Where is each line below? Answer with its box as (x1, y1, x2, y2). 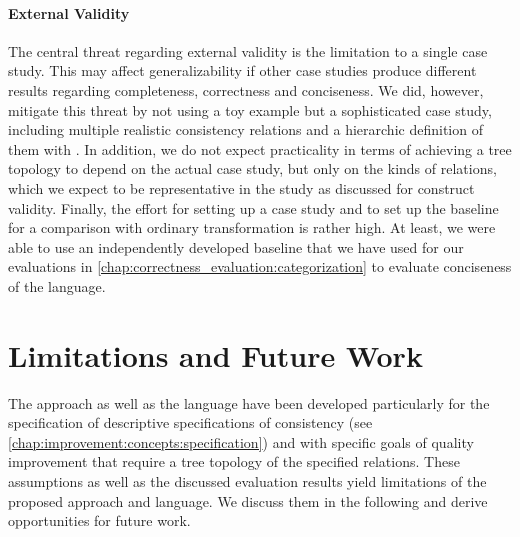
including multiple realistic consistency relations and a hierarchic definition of (8, 119, 483, 140)
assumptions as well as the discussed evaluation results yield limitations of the (8, 471, 487, 492)
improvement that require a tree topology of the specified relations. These (8, 451, 460, 472)
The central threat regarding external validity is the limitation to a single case (8, 40, 488, 61)
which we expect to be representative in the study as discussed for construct (8, 177, 475, 198)
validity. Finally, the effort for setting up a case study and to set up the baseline (8, 197, 499, 218)
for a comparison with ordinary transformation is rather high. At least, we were (8, 217, 496, 238)
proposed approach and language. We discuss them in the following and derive (8, 490, 488, 511)
